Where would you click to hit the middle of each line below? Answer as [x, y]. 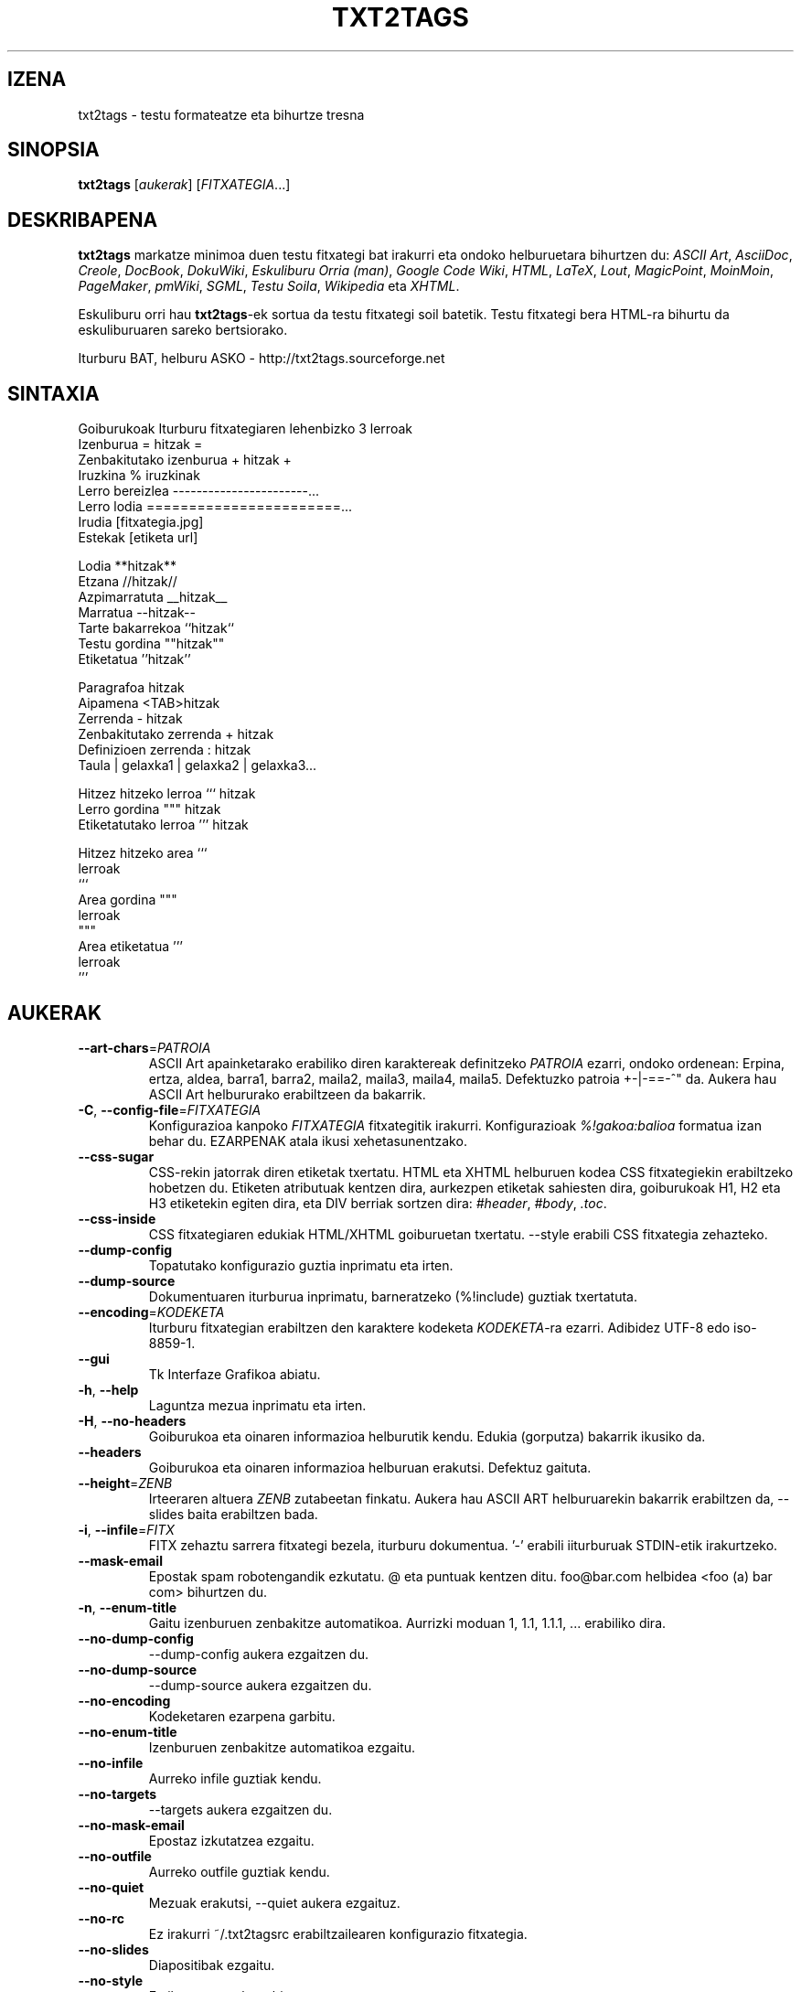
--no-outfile [115, 1856]
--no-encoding [124, 1700]
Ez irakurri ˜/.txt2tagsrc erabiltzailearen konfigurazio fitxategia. [338, 1933]
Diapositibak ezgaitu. [212, 1965]
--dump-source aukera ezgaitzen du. [260, 1685]
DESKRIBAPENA [83, 220]
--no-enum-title [128, 1731]
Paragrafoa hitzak [131, 688]
